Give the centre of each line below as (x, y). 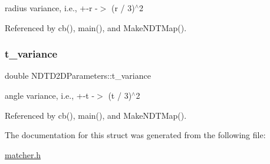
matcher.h (23, 154)
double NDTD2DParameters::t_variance (78, 76)
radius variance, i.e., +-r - (51, 8)
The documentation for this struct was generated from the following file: (135, 135)
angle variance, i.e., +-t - (50, 95)
